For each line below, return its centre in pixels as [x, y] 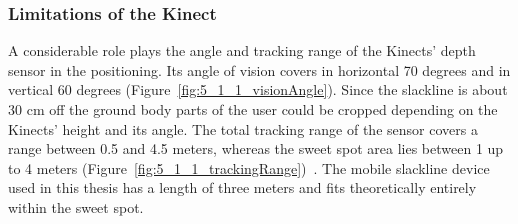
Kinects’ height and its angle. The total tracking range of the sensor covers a [243, 128]
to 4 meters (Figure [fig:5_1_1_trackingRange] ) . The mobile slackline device [249, 167]
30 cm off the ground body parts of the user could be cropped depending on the [253, 109]
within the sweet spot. [76, 206]
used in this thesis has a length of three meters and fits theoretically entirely [242, 187]
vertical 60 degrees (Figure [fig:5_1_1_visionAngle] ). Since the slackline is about [258, 89]
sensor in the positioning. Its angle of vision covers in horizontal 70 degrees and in [259, 69]
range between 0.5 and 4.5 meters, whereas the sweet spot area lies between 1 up [256, 148]
